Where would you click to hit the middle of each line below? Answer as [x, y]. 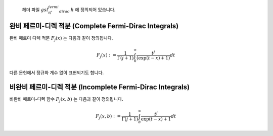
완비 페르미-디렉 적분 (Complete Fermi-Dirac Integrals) [94, 26]
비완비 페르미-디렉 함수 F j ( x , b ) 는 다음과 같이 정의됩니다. [66, 99]
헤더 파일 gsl [35, 10]
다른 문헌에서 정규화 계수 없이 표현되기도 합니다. [57, 73]
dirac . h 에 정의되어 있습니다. [87, 10]
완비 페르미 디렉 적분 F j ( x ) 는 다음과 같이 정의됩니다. [61, 39]
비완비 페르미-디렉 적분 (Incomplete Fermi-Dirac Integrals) [99, 87]
